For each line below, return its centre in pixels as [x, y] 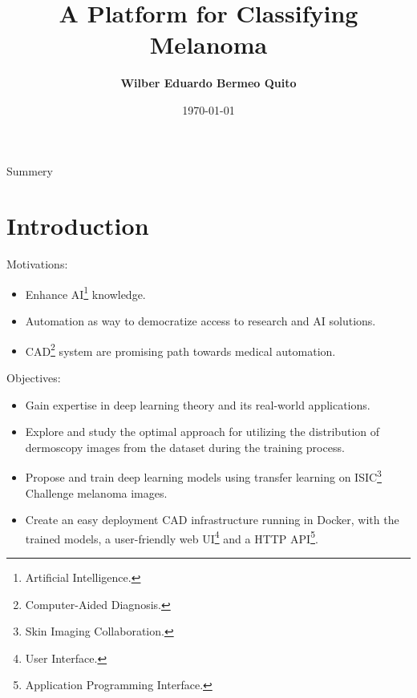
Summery [30, 170]
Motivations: [37, 264]
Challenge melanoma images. [96, 492]
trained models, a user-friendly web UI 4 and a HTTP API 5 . [172, 537]
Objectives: [34, 377]
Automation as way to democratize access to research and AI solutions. [200, 321]
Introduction [78, 226]
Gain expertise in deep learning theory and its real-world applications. [198, 404]
